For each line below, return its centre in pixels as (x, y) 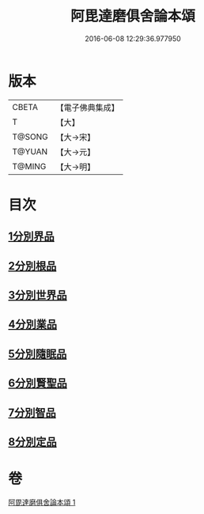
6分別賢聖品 (38, 383)
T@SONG (30, 137)
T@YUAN (30, 151)
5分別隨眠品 (38, 354)
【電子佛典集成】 (88, 108)
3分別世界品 (38, 295)
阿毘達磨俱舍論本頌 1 (42, 502)
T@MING (29, 166)
